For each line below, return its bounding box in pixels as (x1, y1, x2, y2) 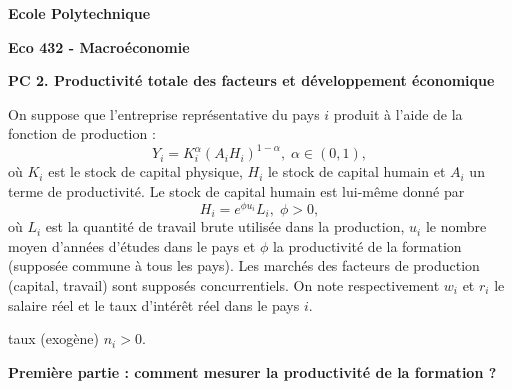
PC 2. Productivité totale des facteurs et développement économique (8, 70, 495, 91)
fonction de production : (8, 123, 156, 144)
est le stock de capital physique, (48, 161, 243, 182)
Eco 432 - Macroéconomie (8, 36, 190, 57)
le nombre (425, 216, 487, 237)
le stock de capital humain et (267, 161, 446, 182)
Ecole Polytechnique (8, 3, 151, 23)
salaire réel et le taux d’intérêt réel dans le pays (8, 294, 300, 315)
